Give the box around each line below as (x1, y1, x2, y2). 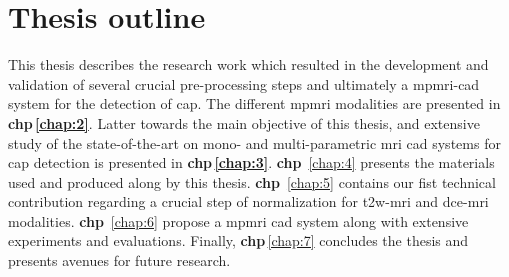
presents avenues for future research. (8, 250, 231, 271)
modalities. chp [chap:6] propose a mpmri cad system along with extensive (8, 210, 469, 231)
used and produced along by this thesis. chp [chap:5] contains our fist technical (8, 171, 496, 192)
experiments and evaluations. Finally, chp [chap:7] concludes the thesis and (8, 230, 469, 251)
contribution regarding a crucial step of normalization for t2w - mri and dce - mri (8, 191, 489, 212)
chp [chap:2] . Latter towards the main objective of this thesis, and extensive (8, 112, 480, 133)
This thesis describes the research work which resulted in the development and (8, 54, 489, 75)
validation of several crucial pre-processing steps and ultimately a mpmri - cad (8, 73, 480, 94)
